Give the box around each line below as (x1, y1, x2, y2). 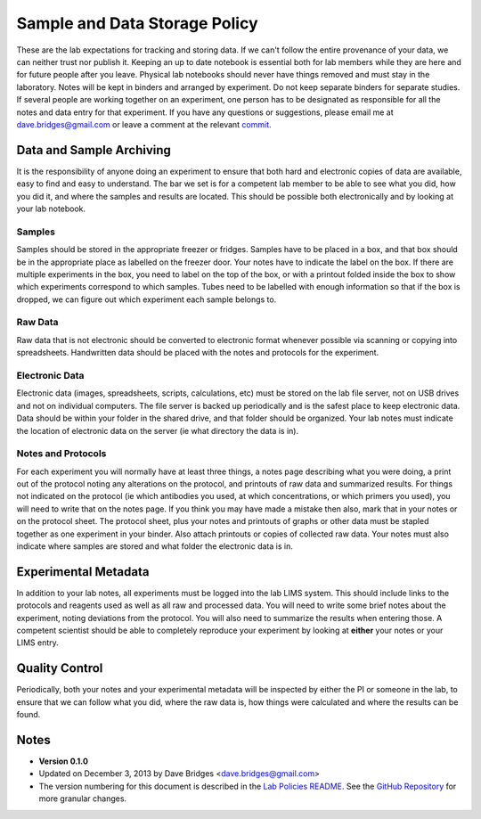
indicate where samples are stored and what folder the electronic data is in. (16, 541, 293, 552)
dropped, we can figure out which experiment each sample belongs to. (16, 294, 277, 305)
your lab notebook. (16, 203, 86, 214)
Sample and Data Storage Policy (16, 13, 258, 33)
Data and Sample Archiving (16, 143, 171, 158)
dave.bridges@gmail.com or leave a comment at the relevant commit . (16, 119, 272, 129)
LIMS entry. (16, 637, 60, 648)
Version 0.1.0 (38, 756, 89, 766)
